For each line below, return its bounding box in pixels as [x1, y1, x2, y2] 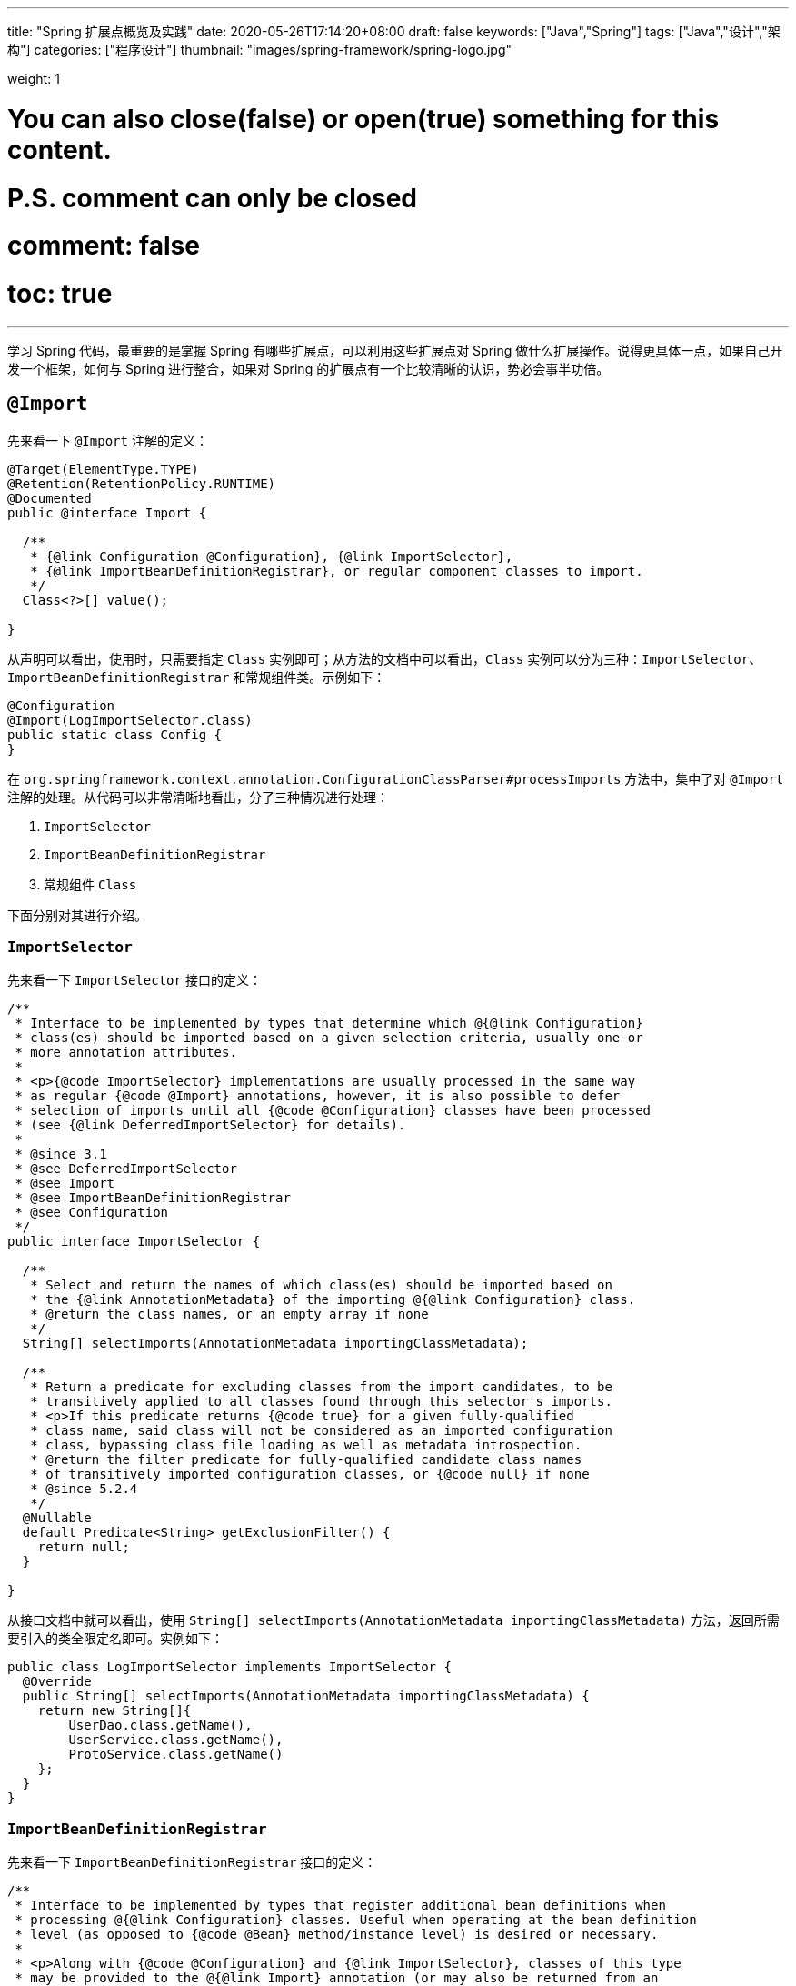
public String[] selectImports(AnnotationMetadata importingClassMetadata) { [22, 1689, 590, 1704]
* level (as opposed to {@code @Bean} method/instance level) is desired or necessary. [15, 1927, 659, 1942]
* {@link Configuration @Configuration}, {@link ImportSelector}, [30, 548, 513, 564]
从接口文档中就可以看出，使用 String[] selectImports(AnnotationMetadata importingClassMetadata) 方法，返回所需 [7, 1612, 780, 1629]
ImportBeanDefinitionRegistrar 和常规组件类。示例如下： [7, 668, 386, 685]
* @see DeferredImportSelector [15, 1161, 237, 1177]
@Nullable [22, 1510, 92, 1526]
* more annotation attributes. [15, 1045, 237, 1060]
